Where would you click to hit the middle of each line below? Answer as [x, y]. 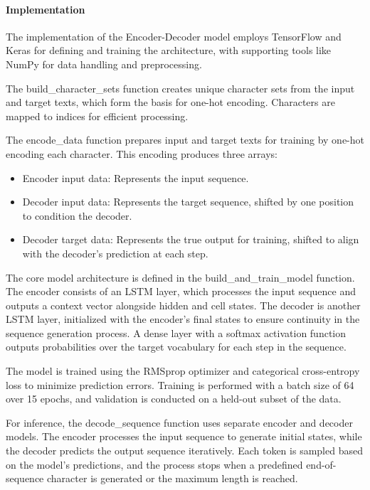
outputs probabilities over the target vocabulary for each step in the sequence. [176, 347]
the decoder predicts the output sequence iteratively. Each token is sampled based [184, 451]
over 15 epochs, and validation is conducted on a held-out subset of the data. [174, 399]
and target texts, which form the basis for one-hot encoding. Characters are [170, 102]
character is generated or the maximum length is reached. [173, 478]
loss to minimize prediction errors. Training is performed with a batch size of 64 [180, 384]
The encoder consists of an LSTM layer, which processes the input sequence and [181, 291]
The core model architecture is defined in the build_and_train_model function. [180, 277]
